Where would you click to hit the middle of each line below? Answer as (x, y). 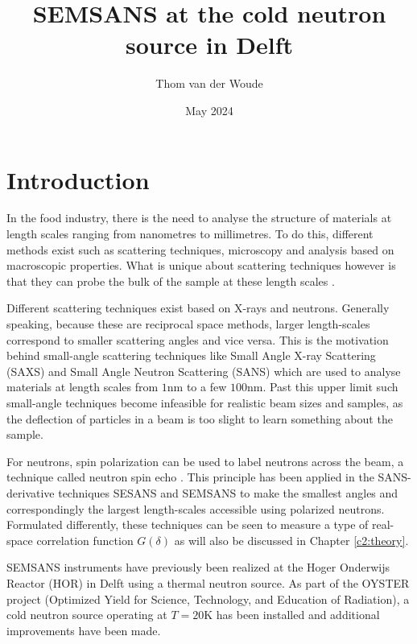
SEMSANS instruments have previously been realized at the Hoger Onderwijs (198, 567)
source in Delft (209, 45)
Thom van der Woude (209, 83)
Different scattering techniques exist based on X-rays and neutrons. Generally (198, 308)
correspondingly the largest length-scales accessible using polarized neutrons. (196, 508)
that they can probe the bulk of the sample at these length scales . (171, 281)
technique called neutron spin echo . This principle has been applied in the (190, 477)
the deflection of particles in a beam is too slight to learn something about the (200, 418)
